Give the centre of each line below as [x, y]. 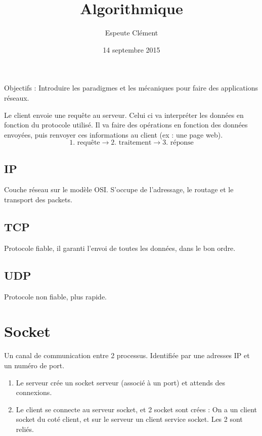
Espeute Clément [132, 33]
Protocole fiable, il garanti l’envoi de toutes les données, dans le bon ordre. [120, 248]
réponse [182, 143]
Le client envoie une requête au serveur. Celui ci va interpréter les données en [124, 115]
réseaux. [17, 97]
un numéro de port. [34, 365]
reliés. [25, 429]
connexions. [34, 392]
